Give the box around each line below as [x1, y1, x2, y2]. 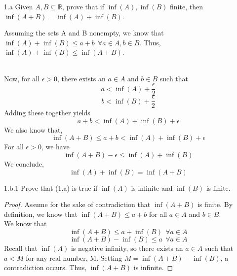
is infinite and [131, 182, 173, 193]
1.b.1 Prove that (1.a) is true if [4, 182, 98, 193]
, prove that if [62, 1, 104, 11]
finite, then [170, 1, 203, 11]
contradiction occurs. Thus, [4, 262, 87, 273]
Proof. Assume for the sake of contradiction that [4, 199, 151, 209]
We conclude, [4, 159, 44, 169]
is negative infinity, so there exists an [71, 243, 183, 253]
